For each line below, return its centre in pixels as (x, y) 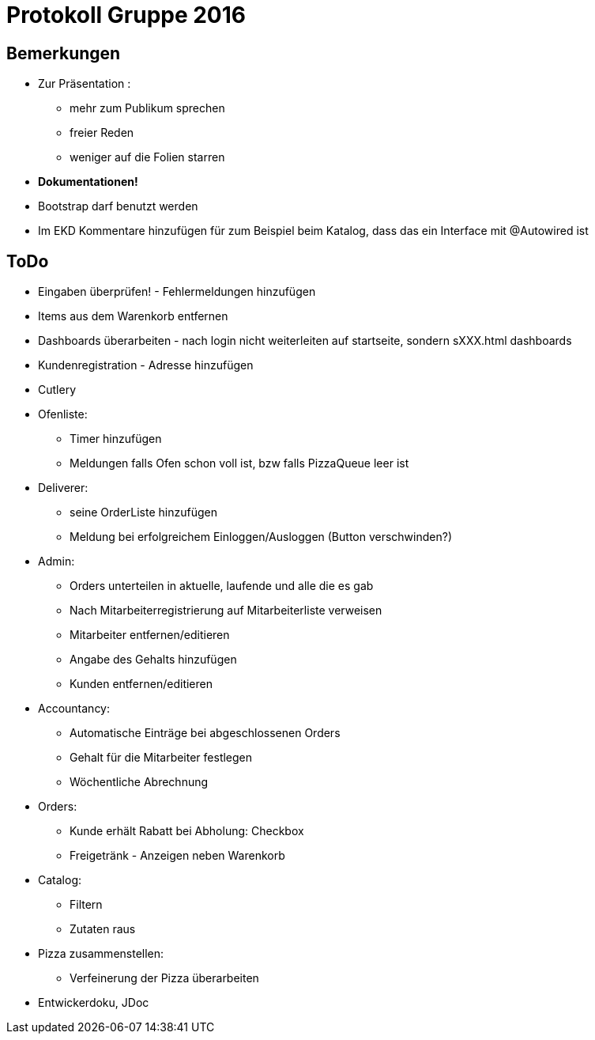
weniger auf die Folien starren (147, 157)
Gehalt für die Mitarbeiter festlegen (161, 758)
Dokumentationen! (88, 182)
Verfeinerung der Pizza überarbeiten (164, 978)
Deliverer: (63, 488)
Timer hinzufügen (116, 439)
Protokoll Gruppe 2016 (126, 15)
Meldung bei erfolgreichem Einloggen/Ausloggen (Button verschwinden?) (261, 537)
